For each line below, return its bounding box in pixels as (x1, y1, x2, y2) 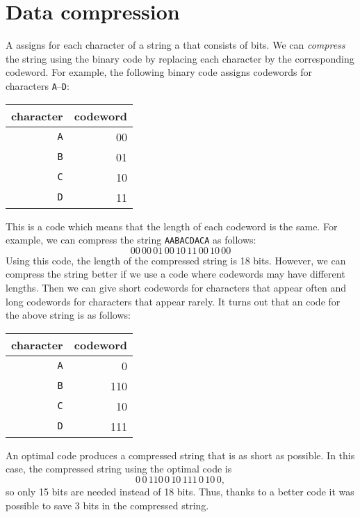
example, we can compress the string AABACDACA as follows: (6, 232, 256, 247)
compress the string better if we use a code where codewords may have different (6, 267, 345, 281)
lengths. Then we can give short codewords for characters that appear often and (6, 280, 347, 294)
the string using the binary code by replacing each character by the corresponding (6, 51, 354, 65)
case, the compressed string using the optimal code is (6, 461, 232, 476)
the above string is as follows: (6, 308, 131, 322)
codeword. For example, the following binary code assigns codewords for (6, 65, 312, 79)
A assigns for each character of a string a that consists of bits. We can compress (6, 38, 345, 52)
